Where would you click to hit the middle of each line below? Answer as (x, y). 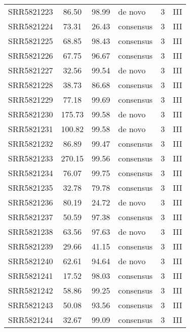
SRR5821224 (31, 26)
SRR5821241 (31, 276)
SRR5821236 (31, 202)
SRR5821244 (31, 320)
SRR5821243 (31, 305)
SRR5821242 (31, 290)
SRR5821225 (31, 41)
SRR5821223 (31, 11)
